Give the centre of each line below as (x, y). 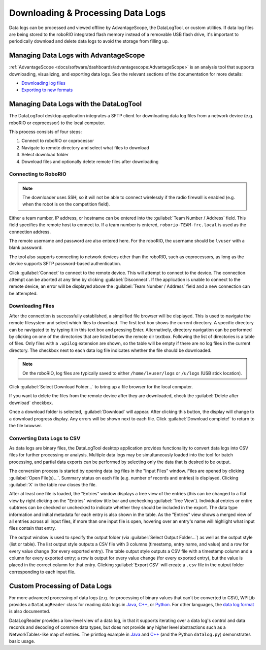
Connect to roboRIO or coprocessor (58, 141)
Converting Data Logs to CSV (45, 438)
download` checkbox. (31, 403)
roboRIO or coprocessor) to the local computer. (57, 123)
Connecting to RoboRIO (38, 174)
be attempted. (23, 293)
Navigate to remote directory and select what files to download (85, 147)
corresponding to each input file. (42, 572)
